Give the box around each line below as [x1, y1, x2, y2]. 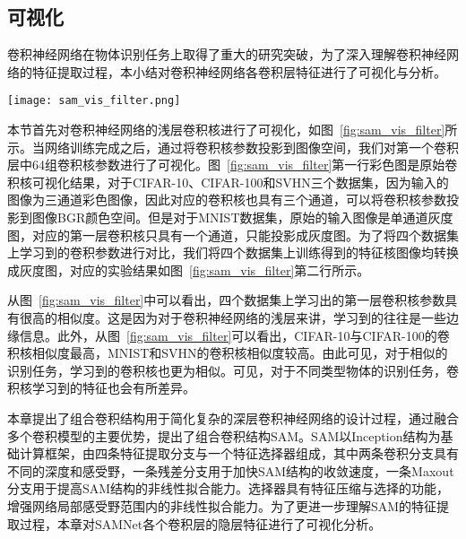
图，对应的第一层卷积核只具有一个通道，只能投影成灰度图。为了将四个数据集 [7, 225, 459, 244]
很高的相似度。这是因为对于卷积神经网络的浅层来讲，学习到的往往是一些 [19, 308, 446, 326]
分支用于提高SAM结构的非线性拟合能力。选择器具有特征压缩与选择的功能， [7, 479, 450, 498]
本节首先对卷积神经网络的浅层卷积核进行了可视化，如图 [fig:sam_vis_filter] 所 [7, 120, 458, 139]
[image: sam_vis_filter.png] [7, 94, 181, 108]
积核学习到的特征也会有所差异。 [7, 378, 195, 397]
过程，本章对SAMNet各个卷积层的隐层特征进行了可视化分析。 [19, 514, 382, 533]
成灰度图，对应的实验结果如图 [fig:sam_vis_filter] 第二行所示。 [7, 260, 370, 279]
